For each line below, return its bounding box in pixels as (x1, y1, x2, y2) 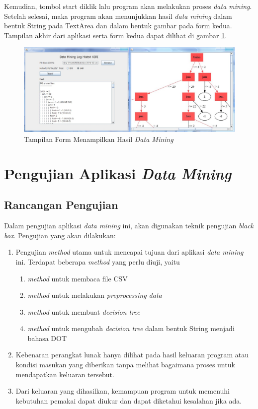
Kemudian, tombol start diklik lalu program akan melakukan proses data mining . (4, 1, 252, 11)
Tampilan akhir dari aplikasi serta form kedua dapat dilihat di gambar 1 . (4, 30, 227, 40)
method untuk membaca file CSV (27, 273, 128, 283)
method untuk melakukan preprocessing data (27, 290, 162, 300)
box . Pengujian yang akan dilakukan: (4, 230, 116, 240)
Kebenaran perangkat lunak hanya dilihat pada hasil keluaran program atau (15, 349, 249, 360)
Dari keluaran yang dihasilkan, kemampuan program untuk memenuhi (15, 386, 230, 396)
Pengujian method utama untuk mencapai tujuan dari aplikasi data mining (15, 247, 244, 257)
